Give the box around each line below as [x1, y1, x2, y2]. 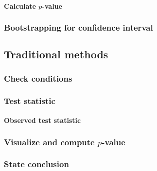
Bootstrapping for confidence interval [4, 21, 153, 34]
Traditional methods [4, 47, 108, 62]
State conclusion [4, 158, 69, 170]
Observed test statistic [4, 115, 81, 125]
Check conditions [4, 72, 72, 84]
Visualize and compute [4, 136, 95, 148]
